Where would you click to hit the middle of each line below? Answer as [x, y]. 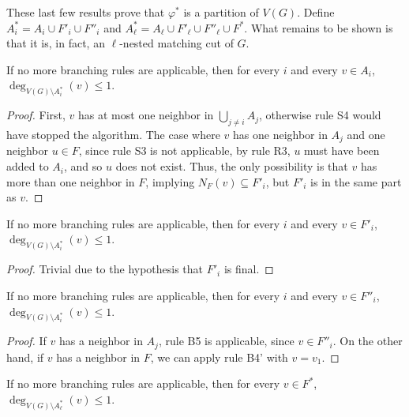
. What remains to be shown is [319, 27]
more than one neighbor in [71, 181]
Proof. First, [36, 115]
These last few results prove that [86, 12]
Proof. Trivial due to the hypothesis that [105, 269]
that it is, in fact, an [56, 43]
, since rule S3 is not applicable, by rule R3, [184, 150]
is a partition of [221, 12]
